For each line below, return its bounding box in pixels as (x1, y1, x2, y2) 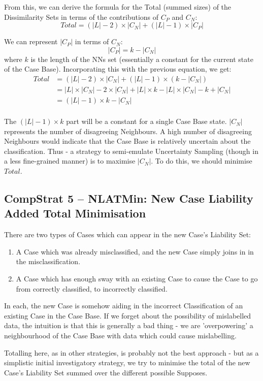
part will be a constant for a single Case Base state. (66, 116, 227, 126)
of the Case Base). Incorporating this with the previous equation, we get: (4, 63, 232, 74)
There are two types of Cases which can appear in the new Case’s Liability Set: (4, 229, 251, 240)
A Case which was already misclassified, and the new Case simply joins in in (16, 246, 254, 257)
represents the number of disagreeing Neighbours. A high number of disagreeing (4, 125, 252, 136)
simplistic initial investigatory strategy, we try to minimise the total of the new (4, 357, 250, 368)
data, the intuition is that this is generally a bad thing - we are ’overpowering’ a (4, 320, 253, 331)
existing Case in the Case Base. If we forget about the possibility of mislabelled (4, 310, 251, 321)
